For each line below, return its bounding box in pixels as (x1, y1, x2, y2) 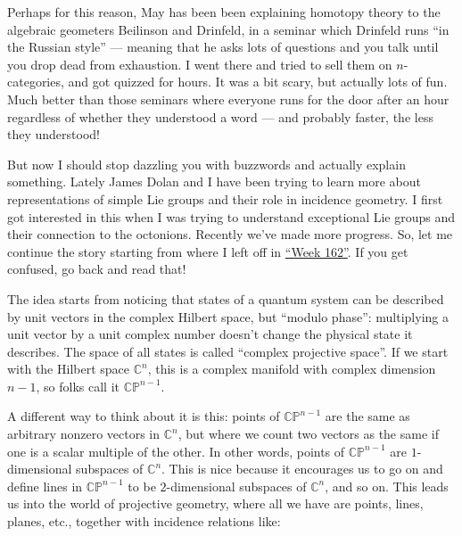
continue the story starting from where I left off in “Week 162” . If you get (7, 242, 408, 260)
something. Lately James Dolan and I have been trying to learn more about (7, 172, 422, 191)
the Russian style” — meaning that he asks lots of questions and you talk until (7, 37, 439, 56)
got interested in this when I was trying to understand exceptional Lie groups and (7, 207, 456, 226)
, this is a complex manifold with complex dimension (147, 359, 436, 378)
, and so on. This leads (325, 476, 449, 495)
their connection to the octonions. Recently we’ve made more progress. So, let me (7, 225, 453, 243)
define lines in (7, 476, 83, 495)
